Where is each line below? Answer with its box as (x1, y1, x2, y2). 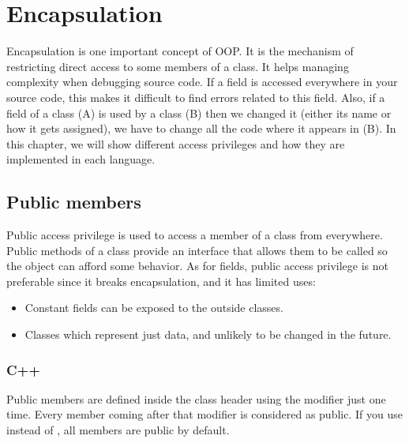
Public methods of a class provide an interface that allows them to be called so (6, 242, 388, 258)
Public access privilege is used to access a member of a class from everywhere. (6, 227, 383, 243)
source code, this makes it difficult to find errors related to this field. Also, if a (6, 88, 385, 105)
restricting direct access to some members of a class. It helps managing (6, 58, 349, 74)
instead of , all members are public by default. (6, 422, 230, 438)
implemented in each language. (6, 151, 156, 167)
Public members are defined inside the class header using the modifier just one (6, 390, 386, 407)
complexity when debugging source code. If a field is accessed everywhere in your (6, 73, 398, 90)
